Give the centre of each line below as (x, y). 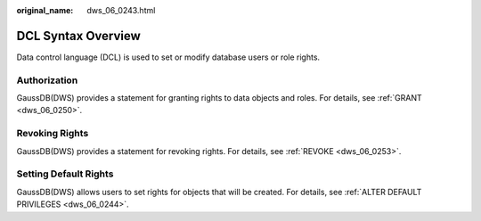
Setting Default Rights (65, 174)
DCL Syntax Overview (79, 36)
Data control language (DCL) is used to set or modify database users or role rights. (168, 57)
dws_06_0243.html (121, 10)
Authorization (47, 80)
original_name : (45, 10)
